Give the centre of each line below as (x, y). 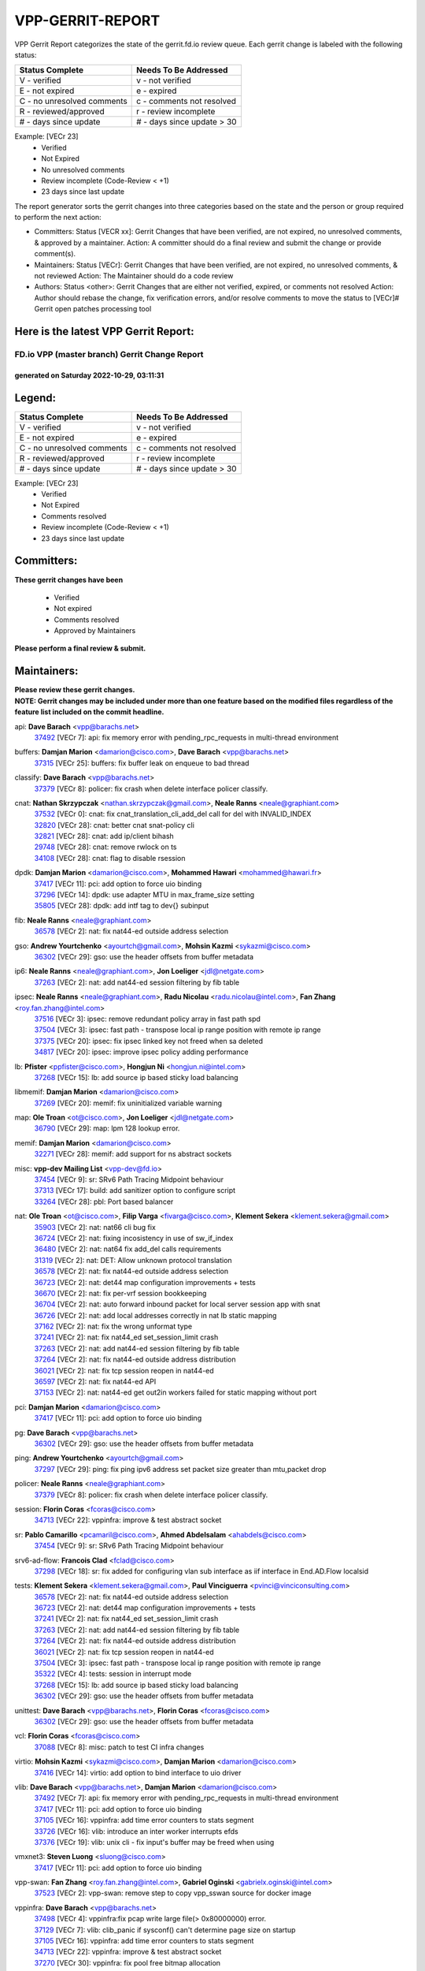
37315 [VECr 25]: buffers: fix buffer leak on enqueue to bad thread (142, 763)
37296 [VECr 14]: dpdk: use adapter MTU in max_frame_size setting (144, 895)
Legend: (35, 398)
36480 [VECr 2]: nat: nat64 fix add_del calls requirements (128, 1249)
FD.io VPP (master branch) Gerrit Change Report (109, 354)
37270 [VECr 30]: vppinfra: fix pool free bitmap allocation (127, 1962)
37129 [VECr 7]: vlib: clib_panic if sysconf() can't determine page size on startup (165, 1930)
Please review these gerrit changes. (75, 690)
